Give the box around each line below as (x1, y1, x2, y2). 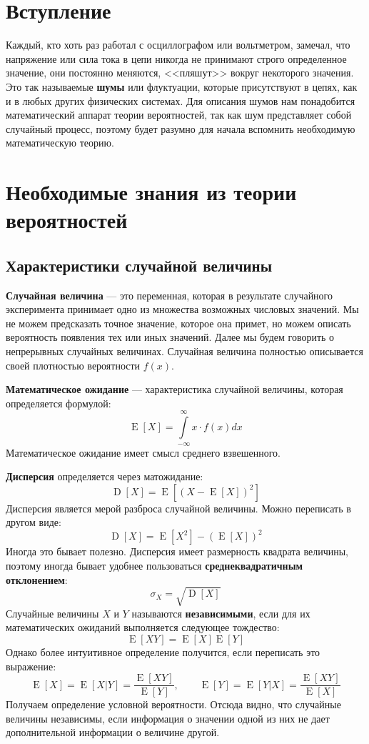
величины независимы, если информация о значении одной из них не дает (6, 710, 330, 725)
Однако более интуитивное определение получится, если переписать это (6, 644, 320, 659)
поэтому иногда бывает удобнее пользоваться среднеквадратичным (6, 558, 303, 573)
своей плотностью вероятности (6, 357, 141, 372)
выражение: (6, 658, 56, 673)
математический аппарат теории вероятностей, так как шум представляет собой (6, 107, 352, 122)
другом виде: (6, 515, 61, 530)
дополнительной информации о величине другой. (6, 725, 220, 740)
